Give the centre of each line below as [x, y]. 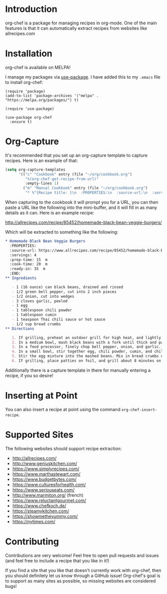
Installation [29, 54]
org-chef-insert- [139, 410]
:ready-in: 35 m [28, 269]
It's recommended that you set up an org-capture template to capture [76, 155]
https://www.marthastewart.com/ [46, 474]
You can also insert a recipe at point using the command [63, 409]
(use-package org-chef [29, 117]
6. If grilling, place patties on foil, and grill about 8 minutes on [86, 361]
